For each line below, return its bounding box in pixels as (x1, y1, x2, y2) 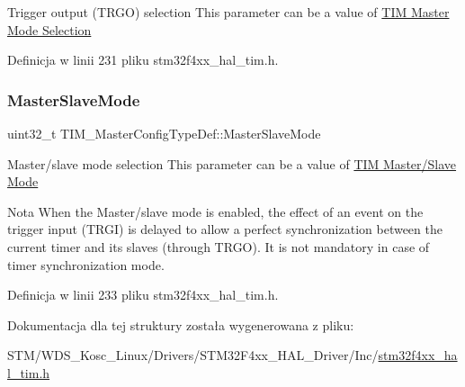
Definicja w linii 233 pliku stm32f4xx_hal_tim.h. (7, 285, 279, 304)
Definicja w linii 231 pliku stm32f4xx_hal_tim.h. (7, 50, 279, 69)
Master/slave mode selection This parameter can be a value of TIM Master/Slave (7, 154, 457, 173)
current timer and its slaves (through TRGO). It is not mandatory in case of (7, 237, 430, 256)
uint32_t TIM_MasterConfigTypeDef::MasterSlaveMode (7, 124, 321, 142)
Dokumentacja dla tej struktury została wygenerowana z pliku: (7, 315, 354, 334)
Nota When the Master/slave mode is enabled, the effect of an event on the (7, 202, 424, 220)
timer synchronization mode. (7, 255, 165, 274)
